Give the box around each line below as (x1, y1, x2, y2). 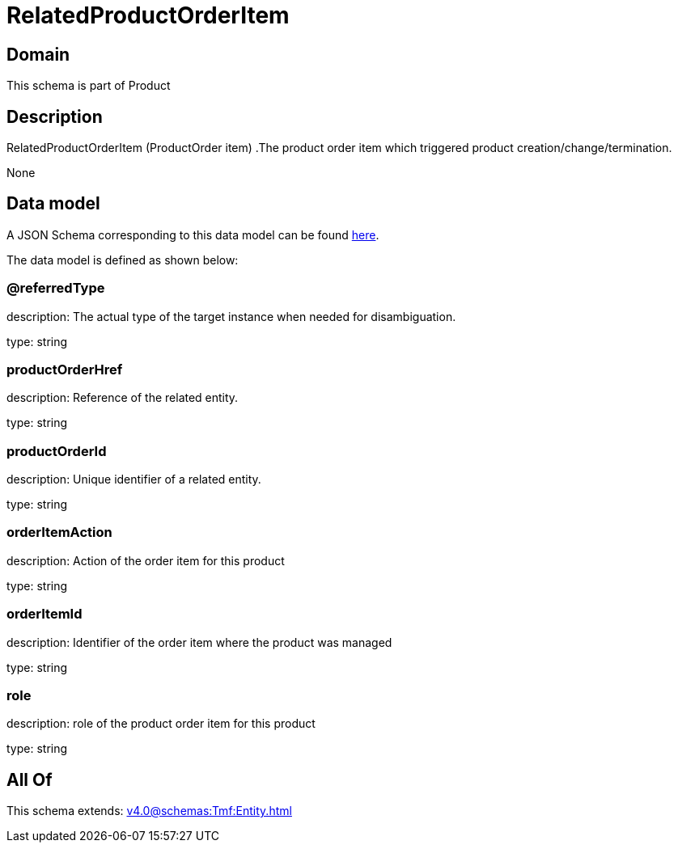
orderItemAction (6, 524, 112, 541)
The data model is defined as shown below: (6, 252, 239, 267)
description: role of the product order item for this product (6, 716, 316, 731)
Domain (6, 44, 70, 65)
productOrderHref (6, 361, 123, 378)
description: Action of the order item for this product (6, 553, 285, 568)
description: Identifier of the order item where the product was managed (6, 635, 392, 649)
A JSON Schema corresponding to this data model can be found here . (6, 227, 379, 242)
